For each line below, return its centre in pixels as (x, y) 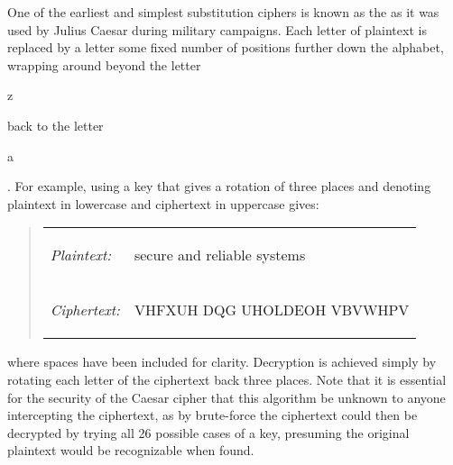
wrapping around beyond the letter (104, 64)
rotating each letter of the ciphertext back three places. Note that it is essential (227, 379)
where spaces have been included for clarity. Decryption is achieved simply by (222, 362)
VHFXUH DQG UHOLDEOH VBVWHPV (272, 310)
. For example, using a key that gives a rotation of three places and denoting (219, 186)
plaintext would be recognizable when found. (131, 450)
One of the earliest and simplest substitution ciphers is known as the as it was (223, 12)
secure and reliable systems (220, 255)
